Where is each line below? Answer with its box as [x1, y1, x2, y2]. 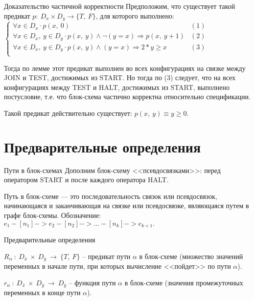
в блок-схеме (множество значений [139, 251, 243, 261]
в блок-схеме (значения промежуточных [124, 277, 243, 287]
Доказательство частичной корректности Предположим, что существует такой [4, 1, 235, 11]
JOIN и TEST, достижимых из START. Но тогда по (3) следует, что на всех [4, 72, 236, 83]
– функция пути [69, 277, 116, 287]
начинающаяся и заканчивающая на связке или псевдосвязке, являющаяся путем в [4, 200, 249, 211]
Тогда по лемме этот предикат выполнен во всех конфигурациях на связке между [4, 63, 246, 73]
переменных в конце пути [4, 287, 81, 298]
